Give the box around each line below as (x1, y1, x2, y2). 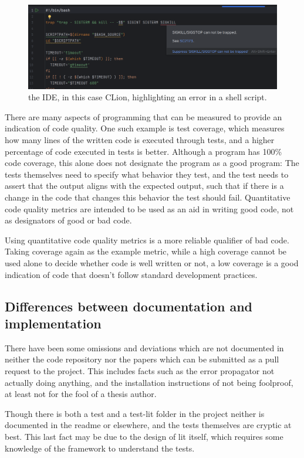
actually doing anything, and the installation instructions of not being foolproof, (5, 376, 293, 388)
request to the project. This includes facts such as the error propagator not (5, 364, 275, 376)
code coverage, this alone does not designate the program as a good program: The (5, 157, 299, 169)
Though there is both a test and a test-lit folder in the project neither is (5, 407, 265, 419)
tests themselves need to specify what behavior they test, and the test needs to (5, 168, 289, 180)
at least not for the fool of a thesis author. (5, 388, 157, 400)
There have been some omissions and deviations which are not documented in (5, 341, 284, 354)
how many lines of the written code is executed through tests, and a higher (5, 134, 275, 146)
